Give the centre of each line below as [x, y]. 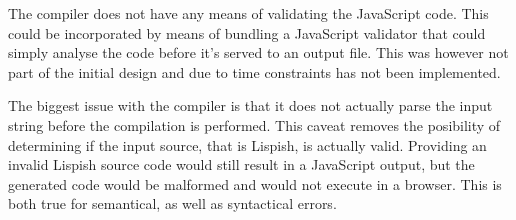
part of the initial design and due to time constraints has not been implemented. [254, 71]
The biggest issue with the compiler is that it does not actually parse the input [250, 105]
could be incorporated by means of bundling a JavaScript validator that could [247, 32]
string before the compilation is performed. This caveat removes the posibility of [254, 124]
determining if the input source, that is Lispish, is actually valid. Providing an [247, 144]
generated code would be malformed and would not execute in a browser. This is [255, 183]
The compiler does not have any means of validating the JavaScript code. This [248, 13]
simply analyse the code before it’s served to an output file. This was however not [258, 52]
